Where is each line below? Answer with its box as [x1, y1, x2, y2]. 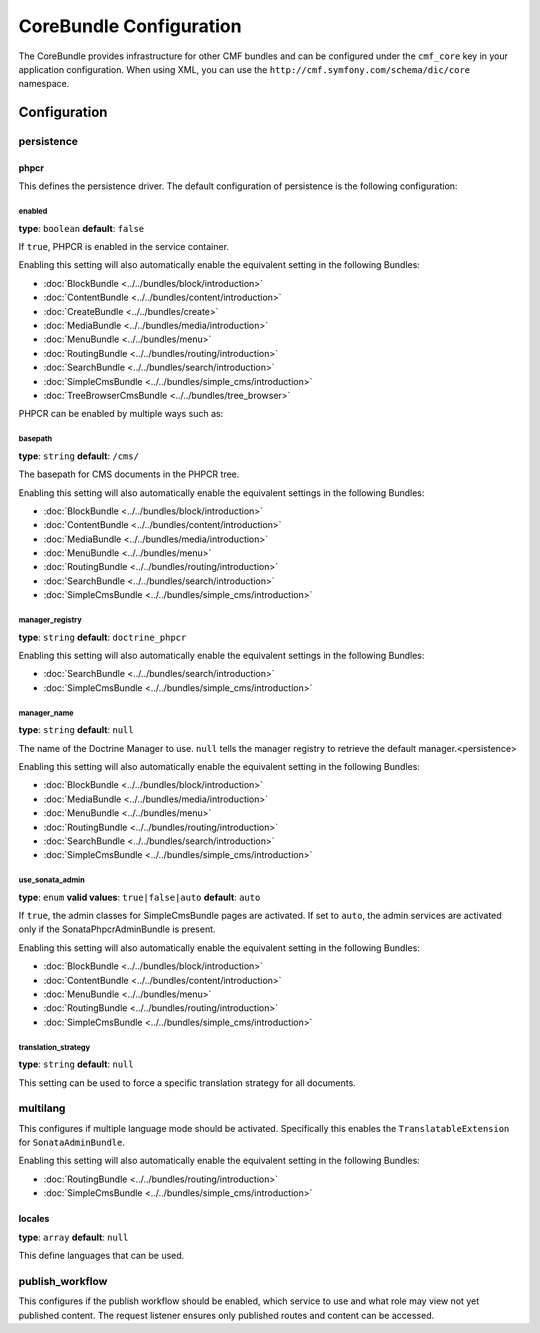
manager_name [18, 708, 74, 718]
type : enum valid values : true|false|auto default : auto [18, 891, 261, 903]
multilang [18, 1101, 66, 1115]
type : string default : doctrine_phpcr [18, 631, 187, 643]
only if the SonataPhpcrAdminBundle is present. [18, 923, 216, 935]
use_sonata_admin [18, 875, 85, 885]
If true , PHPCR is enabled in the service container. [18, 241, 230, 253]
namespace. [18, 78, 70, 90]
